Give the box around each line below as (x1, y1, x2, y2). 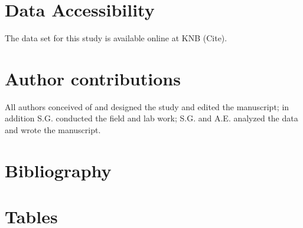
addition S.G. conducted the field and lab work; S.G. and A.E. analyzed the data (5, 112, 298, 124)
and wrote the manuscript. (5, 124, 101, 136)
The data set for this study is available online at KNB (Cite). (5, 32, 227, 44)
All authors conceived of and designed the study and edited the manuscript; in (5, 100, 289, 113)
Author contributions (5, 66, 181, 90)
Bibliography (5, 158, 112, 182)
